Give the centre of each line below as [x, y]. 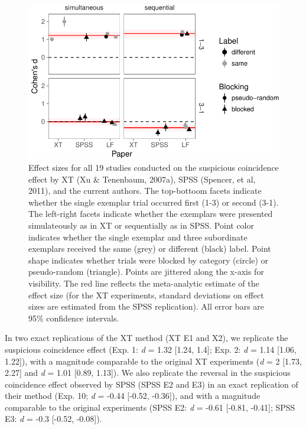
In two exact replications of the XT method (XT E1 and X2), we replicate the [147, 338]
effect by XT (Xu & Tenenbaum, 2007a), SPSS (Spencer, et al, [142, 179]
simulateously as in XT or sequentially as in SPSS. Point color [141, 225]
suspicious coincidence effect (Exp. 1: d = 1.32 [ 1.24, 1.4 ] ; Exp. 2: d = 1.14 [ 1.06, [151, 349]
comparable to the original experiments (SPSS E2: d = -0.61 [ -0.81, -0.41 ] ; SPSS [150, 407]
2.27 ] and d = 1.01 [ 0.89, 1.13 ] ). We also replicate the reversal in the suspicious [148, 373]
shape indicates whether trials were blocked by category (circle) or [149, 260]
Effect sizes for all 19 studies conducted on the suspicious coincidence [154, 167]
